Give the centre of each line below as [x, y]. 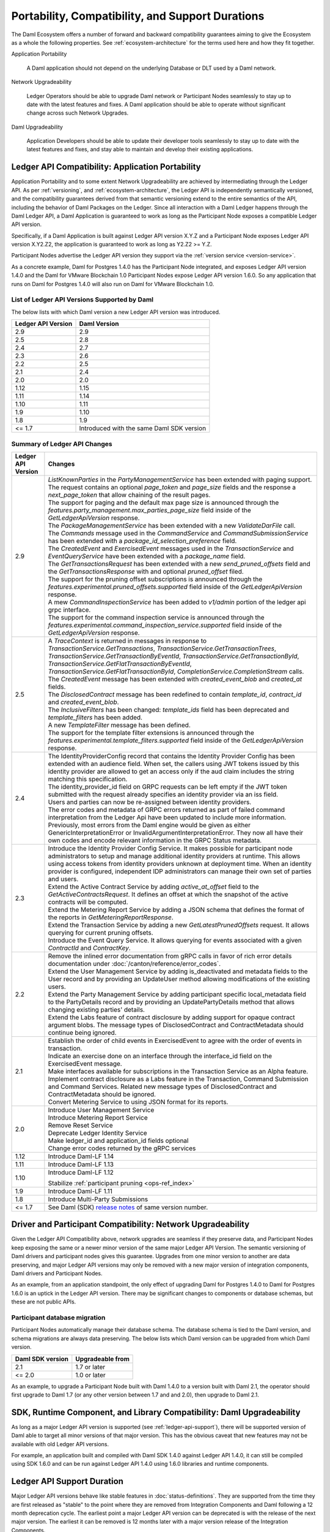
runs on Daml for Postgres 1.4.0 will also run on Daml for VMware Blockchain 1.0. [113, 284]
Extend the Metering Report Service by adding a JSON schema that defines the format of [176, 909]
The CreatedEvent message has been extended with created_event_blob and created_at [175, 679]
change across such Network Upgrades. [78, 113]
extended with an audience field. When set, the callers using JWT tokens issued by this [174, 764]
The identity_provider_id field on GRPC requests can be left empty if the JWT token [167, 786]
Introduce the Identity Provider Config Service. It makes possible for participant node [170, 848]
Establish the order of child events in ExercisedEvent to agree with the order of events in [175, 1041]
